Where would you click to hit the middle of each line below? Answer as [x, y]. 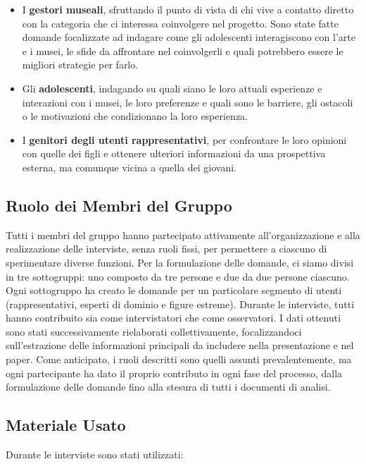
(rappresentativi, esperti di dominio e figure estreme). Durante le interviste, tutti [180, 304]
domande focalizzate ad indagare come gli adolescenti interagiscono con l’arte [189, 37]
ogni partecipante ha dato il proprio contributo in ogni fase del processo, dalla [174, 373]
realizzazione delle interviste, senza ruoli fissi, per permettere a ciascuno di [166, 249]
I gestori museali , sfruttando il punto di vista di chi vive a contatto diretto [188, 9]
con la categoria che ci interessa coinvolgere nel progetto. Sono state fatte [180, 23]
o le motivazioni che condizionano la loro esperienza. [135, 116]
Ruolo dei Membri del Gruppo [119, 205]
